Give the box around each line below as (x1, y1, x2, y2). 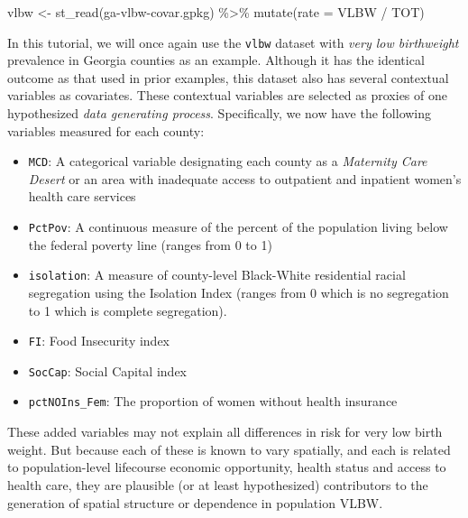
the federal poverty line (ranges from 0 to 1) (28, 235, 272, 254)
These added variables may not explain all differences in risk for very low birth (7, 422, 443, 441)
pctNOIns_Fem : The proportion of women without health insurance (28, 392, 398, 411)
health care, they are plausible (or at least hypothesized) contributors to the (7, 475, 428, 494)
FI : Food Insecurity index (28, 331, 170, 350)
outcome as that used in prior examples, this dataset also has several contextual (7, 68, 449, 87)
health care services (28, 187, 136, 206)
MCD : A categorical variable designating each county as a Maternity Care (28, 152, 427, 171)
